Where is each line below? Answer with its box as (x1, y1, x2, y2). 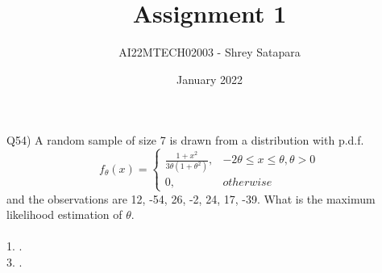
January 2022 (176, 70, 243, 87)
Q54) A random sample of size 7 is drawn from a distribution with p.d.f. (6, 132, 364, 149)
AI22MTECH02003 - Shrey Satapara (118, 44, 301, 61)
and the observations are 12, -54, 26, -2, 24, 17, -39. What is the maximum (6, 190, 376, 207)
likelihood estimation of (6, 206, 122, 223)
